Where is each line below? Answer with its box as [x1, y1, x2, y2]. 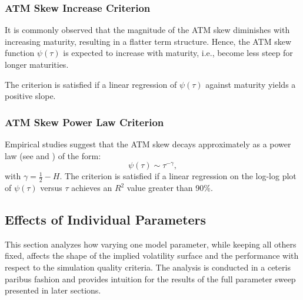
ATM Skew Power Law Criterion [5, 114, 164, 129]
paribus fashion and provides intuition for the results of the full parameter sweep [5, 272, 296, 285]
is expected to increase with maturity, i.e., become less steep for [63, 47, 293, 59]
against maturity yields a [205, 78, 296, 90]
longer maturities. [5, 58, 69, 70]
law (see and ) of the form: [5, 149, 101, 161]
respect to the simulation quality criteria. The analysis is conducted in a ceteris [5, 261, 291, 273]
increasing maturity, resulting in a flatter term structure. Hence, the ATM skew [5, 35, 292, 47]
